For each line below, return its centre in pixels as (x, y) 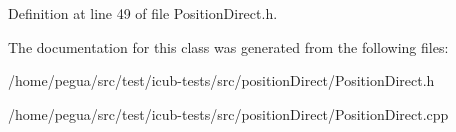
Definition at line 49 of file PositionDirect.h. (143, 13)
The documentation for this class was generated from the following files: (228, 46)
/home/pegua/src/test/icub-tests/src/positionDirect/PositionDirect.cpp (228, 113)
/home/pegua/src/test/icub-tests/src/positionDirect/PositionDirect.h (221, 80)
